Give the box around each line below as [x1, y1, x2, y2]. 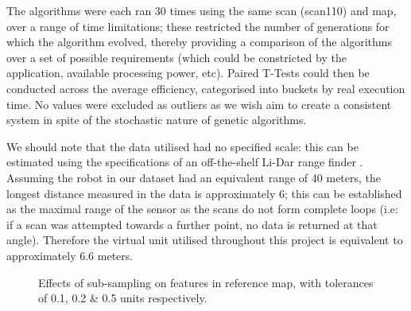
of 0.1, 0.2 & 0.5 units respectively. [38, 290, 207, 306]
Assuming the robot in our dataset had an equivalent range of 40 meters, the [6, 169, 382, 185]
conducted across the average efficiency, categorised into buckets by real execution [6, 80, 405, 96]
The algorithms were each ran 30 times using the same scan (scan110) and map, [6, 2, 397, 18]
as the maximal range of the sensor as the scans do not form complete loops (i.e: [6, 200, 398, 217]
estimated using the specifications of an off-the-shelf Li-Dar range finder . [6, 154, 363, 170]
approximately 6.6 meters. [6, 247, 134, 263]
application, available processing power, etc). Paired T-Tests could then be [6, 64, 370, 81]
